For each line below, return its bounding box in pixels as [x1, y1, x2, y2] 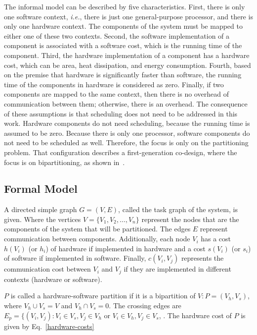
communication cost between [4, 264, 91, 274]
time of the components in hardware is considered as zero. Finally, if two [4, 79, 224, 89]
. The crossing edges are [109, 300, 181, 310]
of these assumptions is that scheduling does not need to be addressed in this [4, 108, 238, 118]
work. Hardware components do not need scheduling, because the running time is [4, 118, 250, 128]
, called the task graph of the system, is [118, 204, 238, 215]
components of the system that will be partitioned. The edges [4, 223, 191, 234]
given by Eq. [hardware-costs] [4, 321, 94, 331]
